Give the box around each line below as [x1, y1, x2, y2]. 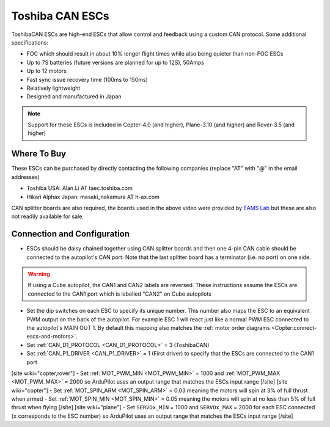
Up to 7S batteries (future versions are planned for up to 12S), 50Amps [26, 59, 205, 66]
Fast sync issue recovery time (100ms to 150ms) [26, 76, 148, 83]
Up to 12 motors [26, 67, 67, 75]
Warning [28, 271, 50, 277]
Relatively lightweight [26, 84, 81, 92]
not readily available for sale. [11, 213, 84, 220]
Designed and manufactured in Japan [26, 93, 122, 100]
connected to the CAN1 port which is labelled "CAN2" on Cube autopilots [28, 290, 212, 297]
